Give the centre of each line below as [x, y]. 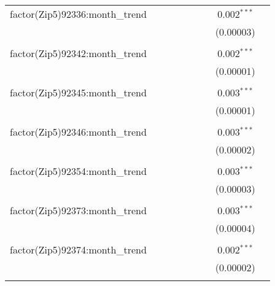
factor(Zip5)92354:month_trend [78, 171]
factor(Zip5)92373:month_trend [78, 210]
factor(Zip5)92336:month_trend [78, 14]
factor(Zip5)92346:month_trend [78, 132]
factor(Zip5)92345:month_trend [78, 92]
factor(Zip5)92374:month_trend [78, 249]
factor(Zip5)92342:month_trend [78, 53]
